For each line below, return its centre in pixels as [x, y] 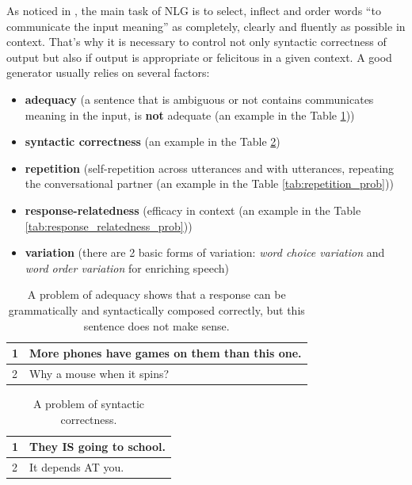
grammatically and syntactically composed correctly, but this [156, 309]
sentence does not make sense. [156, 325]
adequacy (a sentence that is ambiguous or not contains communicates [199, 99]
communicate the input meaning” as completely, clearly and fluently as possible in [206, 26]
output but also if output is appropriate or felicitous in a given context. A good [199, 57]
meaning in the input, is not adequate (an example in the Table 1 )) [190, 115]
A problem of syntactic [89, 404]
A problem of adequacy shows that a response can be [156, 294]
